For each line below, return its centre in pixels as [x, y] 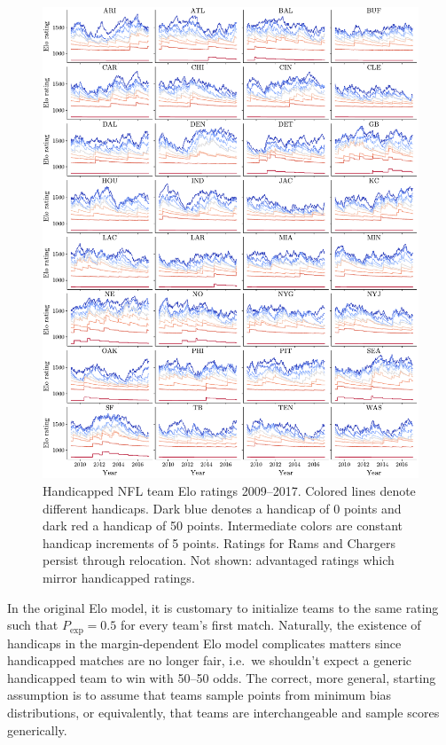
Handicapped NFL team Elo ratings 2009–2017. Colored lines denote [229, 491]
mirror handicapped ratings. [119, 577]
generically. [37, 729]
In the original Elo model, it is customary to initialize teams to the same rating [223, 607]
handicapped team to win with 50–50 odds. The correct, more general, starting [222, 677]
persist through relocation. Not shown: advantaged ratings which [219, 560]
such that [33, 625]
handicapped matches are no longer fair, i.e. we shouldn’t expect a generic [210, 660]
